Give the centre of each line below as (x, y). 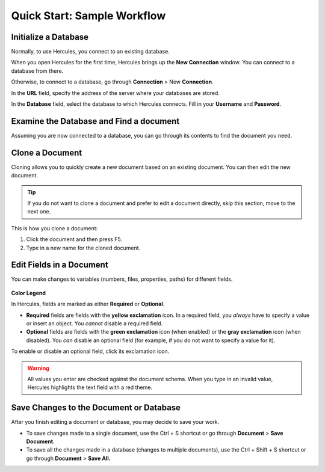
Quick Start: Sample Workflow (88, 16)
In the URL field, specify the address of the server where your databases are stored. (115, 93)
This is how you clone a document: (54, 228)
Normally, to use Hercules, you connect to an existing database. (90, 52)
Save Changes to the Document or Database (96, 408)
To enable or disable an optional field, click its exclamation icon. (90, 351)
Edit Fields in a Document (60, 265)
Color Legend (29, 293)
